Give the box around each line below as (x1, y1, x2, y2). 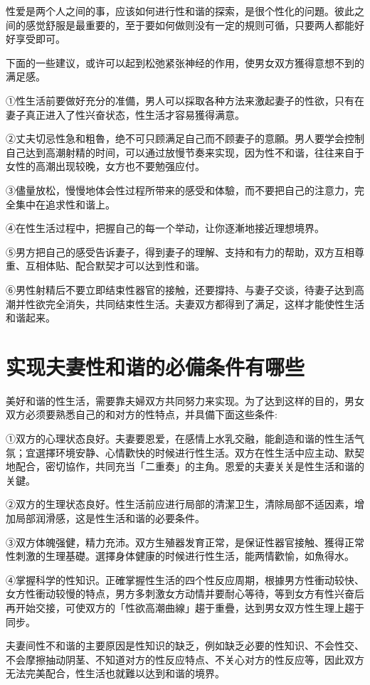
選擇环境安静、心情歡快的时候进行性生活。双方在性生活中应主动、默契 (35, 445, 364, 460)
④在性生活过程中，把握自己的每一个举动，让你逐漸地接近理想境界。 (6, 221, 324, 235)
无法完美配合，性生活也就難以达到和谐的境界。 (6, 666, 225, 681)
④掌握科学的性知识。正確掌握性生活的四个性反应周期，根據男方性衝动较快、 (6, 572, 364, 587)
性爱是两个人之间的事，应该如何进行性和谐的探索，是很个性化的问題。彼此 (6, 4, 354, 18)
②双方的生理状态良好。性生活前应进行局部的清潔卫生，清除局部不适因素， (6, 497, 354, 511)
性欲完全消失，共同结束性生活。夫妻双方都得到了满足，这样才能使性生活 (25, 296, 364, 311)
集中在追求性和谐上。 (15, 196, 115, 211)
